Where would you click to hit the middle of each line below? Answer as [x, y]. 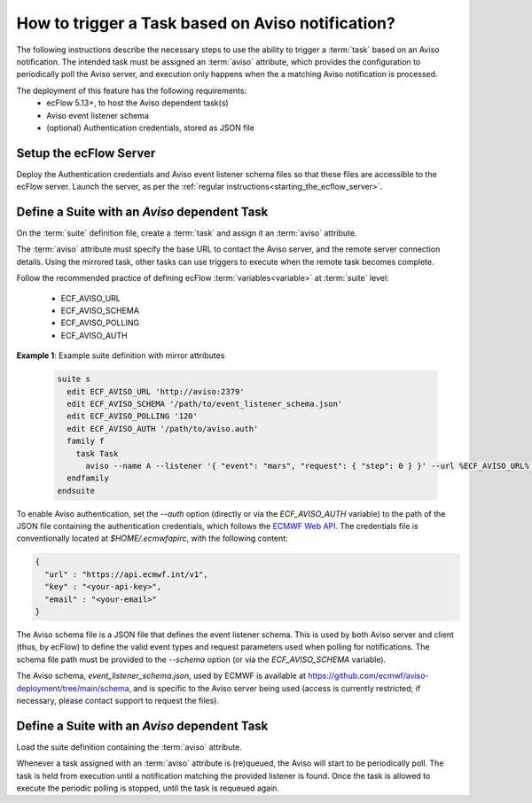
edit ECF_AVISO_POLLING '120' [133, 416]
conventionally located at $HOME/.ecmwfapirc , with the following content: [152, 538]
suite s [74, 379]
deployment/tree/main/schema [73, 688]
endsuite [76, 491]
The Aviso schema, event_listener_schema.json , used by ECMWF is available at [161, 676]
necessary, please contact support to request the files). [117, 700]
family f [86, 441]
